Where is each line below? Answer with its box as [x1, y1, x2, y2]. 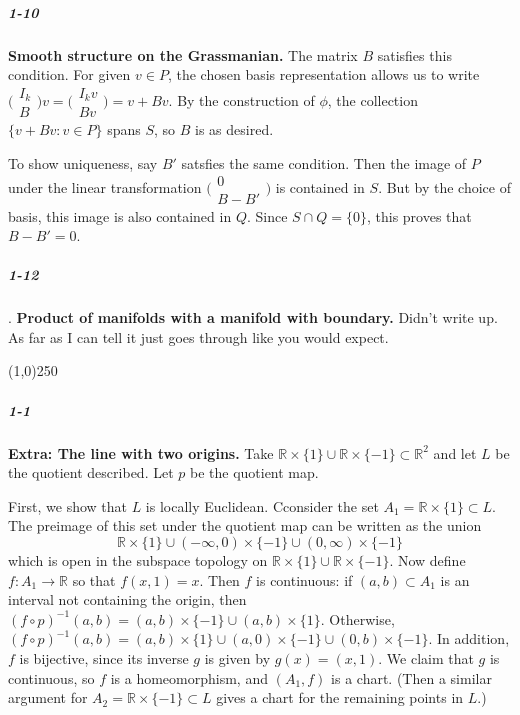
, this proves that [366, 205, 472, 226]
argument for [8, 687, 88, 708]
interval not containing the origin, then [8, 589, 247, 610]
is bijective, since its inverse [19, 647, 189, 668]
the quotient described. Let [8, 462, 174, 483]
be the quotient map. [189, 462, 319, 483]
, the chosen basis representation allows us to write [167, 64, 480, 85]
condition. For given [8, 64, 131, 85]
